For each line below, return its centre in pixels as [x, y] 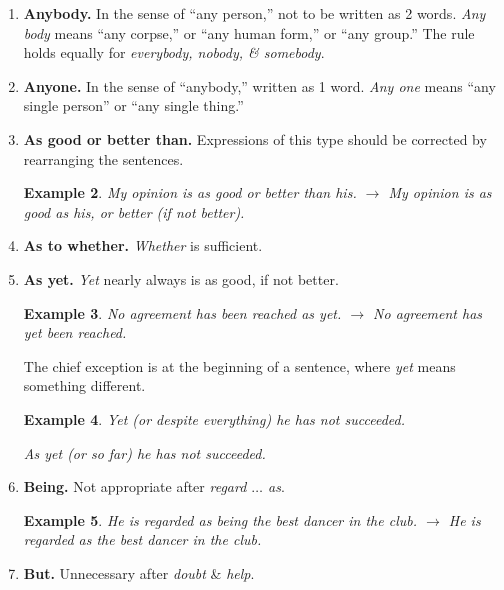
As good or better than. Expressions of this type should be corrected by [255, 138]
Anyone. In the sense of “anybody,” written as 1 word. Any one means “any [259, 85]
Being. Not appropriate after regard [135, 486]
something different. [84, 385]
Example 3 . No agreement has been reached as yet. [182, 312]
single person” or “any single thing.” [133, 105]
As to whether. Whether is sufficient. [143, 245]
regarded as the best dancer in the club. [142, 539]
